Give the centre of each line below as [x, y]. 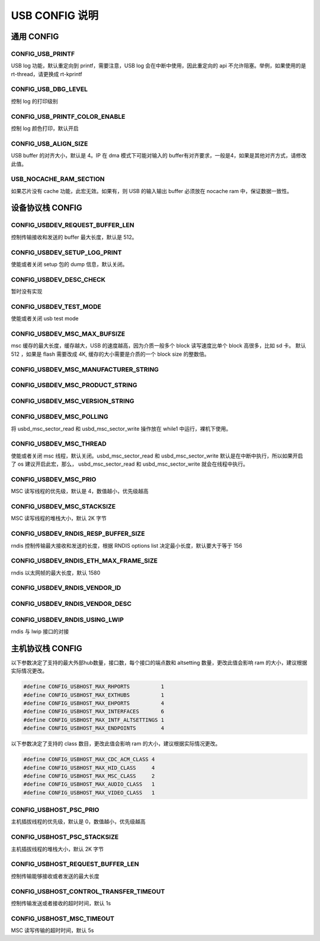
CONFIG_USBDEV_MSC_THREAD [59, 444]
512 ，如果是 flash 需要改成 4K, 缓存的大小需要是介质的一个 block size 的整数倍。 [110, 354]
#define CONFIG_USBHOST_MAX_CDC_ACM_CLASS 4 [89, 760]
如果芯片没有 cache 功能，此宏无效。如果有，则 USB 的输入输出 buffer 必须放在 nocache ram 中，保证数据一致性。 [152, 191]
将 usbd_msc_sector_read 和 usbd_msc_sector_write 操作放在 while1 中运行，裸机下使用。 [121, 428]
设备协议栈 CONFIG [47, 208]
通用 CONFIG [35, 37]
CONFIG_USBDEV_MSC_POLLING [60, 417]
